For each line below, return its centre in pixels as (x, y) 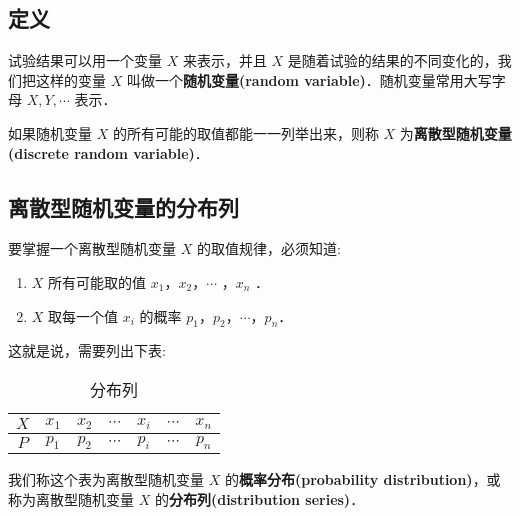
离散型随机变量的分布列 (123, 206)
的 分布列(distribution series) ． (259, 498)
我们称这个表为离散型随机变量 (106, 479)
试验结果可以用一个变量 (85, 60)
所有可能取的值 (97, 281)
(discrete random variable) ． (108, 152)
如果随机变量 (50, 132)
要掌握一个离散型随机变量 (92, 248)
